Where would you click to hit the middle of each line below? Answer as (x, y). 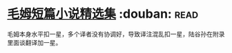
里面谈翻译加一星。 (35, 42)
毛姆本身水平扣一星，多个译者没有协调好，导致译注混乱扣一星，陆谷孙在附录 (116, 34)
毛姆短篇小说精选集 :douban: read (103, 14)
